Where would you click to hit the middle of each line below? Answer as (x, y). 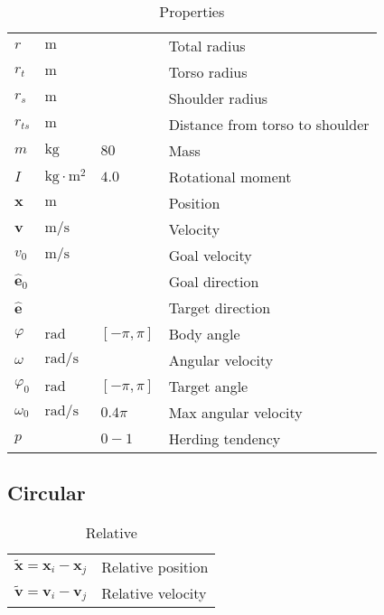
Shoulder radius (218, 98)
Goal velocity (210, 255)
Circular (47, 493)
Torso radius (208, 72)
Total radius (207, 46)
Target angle (208, 386)
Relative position (155, 567)
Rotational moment (230, 177)
